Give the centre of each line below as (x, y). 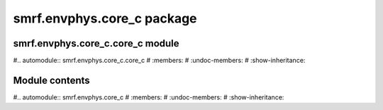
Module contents (51, 80)
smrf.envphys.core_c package (105, 18)
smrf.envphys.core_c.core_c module (96, 43)
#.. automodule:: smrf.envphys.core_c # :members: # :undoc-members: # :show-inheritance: (149, 97)
